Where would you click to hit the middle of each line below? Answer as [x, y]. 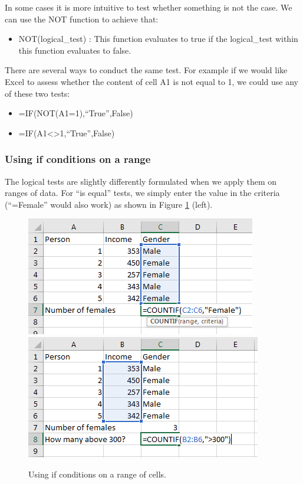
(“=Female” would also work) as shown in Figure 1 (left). [109, 204]
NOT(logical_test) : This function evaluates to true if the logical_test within [158, 39]
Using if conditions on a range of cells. [97, 474]
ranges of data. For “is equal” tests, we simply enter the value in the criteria [142, 193]
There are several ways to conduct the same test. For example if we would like [146, 70]
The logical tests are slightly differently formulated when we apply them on [141, 181]
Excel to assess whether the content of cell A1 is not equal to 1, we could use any [151, 81]
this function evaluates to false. [75, 50]
